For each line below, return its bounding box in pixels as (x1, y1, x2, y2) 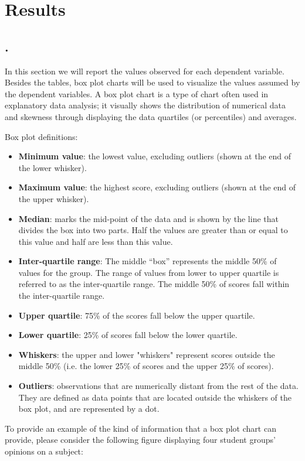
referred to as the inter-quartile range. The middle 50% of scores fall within (18, 278, 290, 290)
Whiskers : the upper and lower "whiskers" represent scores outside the (18, 348, 275, 360)
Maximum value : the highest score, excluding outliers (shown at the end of (18, 181, 296, 193)
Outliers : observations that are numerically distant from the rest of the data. (18, 380, 299, 392)
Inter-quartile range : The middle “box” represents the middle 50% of (18, 255, 277, 267)
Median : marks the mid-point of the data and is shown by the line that (18, 212, 279, 224)
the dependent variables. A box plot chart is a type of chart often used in (5, 87, 269, 100)
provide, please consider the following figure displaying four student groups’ (5, 433, 276, 446)
